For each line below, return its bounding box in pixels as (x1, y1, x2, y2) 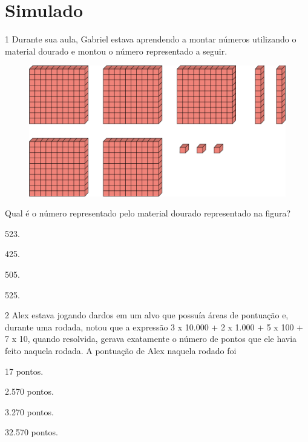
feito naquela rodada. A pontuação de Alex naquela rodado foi (5, 344, 237, 357)
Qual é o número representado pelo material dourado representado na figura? (5, 207, 291, 219)
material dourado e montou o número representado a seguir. (5, 44, 228, 57)
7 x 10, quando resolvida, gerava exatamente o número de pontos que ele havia (5, 332, 297, 345)
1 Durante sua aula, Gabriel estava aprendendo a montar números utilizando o (5, 33, 297, 45)
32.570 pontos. (5, 426, 58, 438)
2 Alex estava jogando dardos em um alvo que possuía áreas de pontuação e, (5, 309, 289, 321)
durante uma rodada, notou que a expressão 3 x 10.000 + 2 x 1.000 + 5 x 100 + (5, 320, 303, 333)
